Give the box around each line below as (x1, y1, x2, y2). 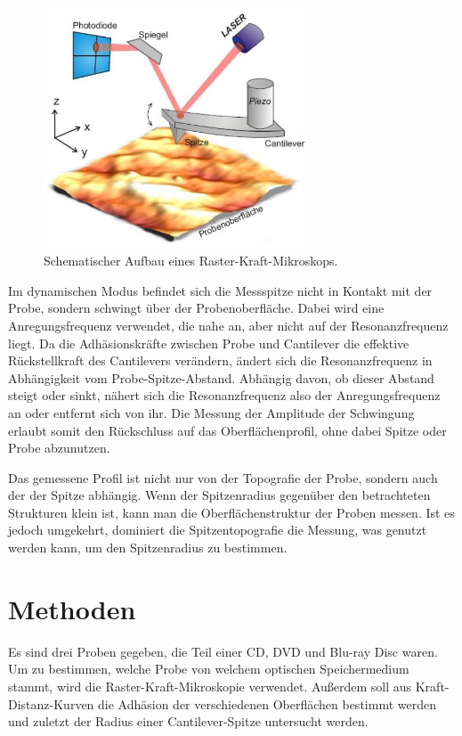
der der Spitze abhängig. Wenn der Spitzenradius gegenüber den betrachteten (8, 486, 431, 504)
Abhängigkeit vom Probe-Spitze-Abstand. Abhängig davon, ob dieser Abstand (8, 368, 434, 387)
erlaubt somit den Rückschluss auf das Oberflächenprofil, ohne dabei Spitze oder (8, 421, 447, 439)
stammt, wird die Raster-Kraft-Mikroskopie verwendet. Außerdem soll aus (8, 676, 412, 695)
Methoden (8, 590, 136, 626)
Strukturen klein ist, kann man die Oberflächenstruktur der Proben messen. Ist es (8, 503, 455, 521)
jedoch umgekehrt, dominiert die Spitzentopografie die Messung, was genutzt (8, 520, 427, 539)
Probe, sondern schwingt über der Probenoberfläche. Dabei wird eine (8, 298, 385, 317)
